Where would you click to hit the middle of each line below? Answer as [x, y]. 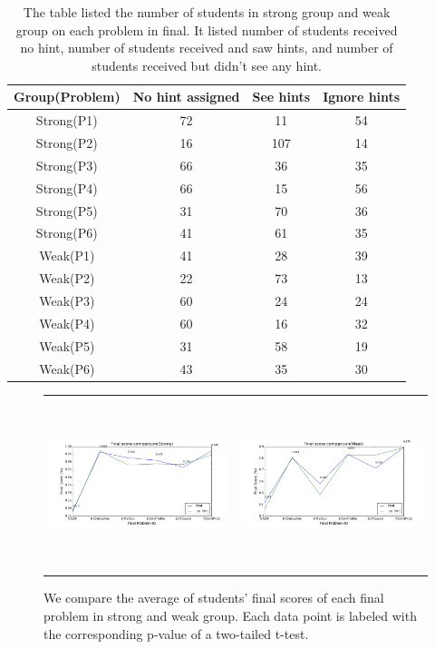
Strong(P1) [67, 120]
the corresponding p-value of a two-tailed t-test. [176, 633]
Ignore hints [362, 97]
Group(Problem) [67, 97]
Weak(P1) [67, 256]
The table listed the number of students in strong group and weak [207, 12]
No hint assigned [186, 97]
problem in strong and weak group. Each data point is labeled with [230, 615]
